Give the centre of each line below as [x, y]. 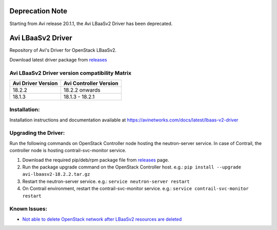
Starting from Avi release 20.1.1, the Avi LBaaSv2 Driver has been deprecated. [91, 24]
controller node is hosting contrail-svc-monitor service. [68, 151]
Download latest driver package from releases [58, 59]
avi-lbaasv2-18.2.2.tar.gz [56, 174]
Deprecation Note [38, 11]
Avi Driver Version [35, 83]
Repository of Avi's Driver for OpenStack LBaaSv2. [63, 50]
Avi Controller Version [91, 83]
